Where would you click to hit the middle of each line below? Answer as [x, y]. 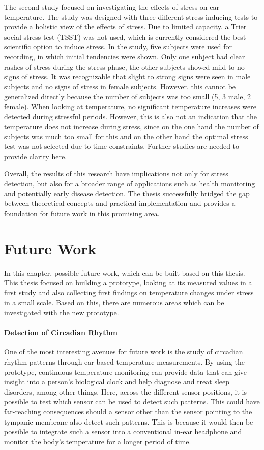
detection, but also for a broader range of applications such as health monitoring [130, 183]
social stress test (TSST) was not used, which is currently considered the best [125, 36]
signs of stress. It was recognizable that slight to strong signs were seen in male [127, 77]
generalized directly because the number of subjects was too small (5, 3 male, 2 [128, 96]
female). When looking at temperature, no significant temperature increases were [130, 106]
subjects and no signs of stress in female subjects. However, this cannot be [120, 86]
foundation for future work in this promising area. [82, 213]
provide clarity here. [36, 156]
